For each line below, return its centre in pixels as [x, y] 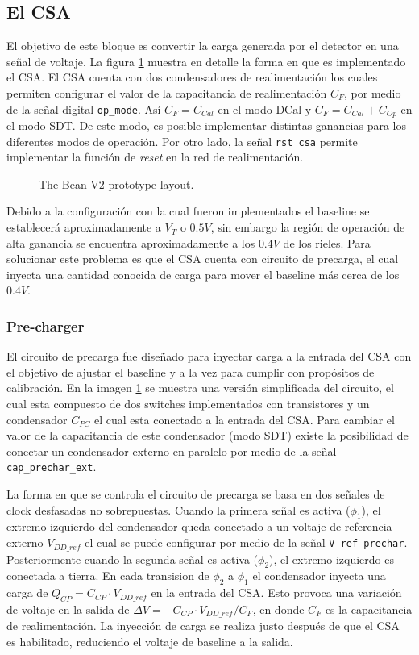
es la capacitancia [369, 609]
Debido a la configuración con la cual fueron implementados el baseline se [188, 211]
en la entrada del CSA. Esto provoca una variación [276, 592]
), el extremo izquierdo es [332, 559]
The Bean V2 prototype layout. [116, 184]
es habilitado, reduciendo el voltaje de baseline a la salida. [150, 641]
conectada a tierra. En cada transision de [108, 576]
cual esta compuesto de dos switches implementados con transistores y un [188, 404]
